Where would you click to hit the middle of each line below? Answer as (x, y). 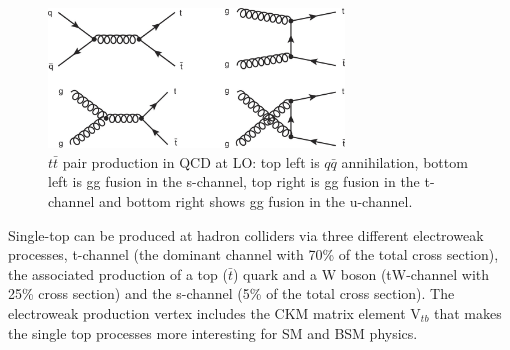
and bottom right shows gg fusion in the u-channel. (255, 201)
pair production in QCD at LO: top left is (191, 161)
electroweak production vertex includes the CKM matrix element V (214, 313)
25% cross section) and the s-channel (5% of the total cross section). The (231, 293)
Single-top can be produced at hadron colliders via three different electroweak (246, 234)
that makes (468, 313)
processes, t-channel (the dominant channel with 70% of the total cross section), (253, 254)
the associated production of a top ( (118, 273)
